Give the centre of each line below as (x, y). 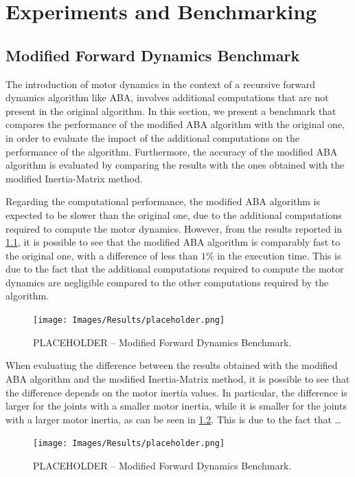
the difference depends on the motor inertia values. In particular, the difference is (176, 392)
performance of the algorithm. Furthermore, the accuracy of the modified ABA (172, 151)
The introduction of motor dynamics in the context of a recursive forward (161, 84)
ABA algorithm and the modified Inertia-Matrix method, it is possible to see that (178, 378)
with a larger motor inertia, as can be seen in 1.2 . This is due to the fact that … (173, 419)
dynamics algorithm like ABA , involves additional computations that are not (167, 97)
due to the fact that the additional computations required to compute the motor (175, 269)
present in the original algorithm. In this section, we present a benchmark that (171, 110)
